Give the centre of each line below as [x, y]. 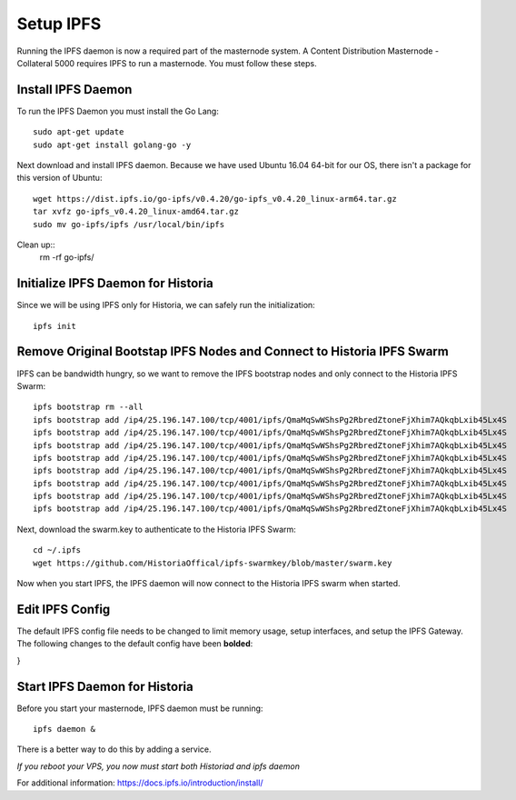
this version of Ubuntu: [60, 178]
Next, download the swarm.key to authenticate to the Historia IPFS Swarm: [157, 529]
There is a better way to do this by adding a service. [114, 749]
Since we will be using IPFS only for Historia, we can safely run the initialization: [166, 305]
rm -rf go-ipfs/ [67, 257]
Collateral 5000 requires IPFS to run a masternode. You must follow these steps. [167, 63]
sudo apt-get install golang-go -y [112, 145]
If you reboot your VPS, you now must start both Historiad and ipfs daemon [158, 766]
